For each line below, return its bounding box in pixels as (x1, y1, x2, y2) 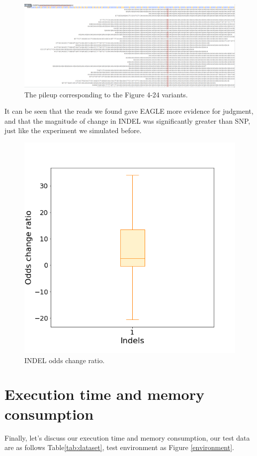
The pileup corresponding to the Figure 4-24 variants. (24, 89, 188, 99)
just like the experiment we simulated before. (4, 125, 142, 136)
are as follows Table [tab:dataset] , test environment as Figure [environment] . (4, 442, 234, 453)
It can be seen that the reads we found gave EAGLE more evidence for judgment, (4, 106, 254, 116)
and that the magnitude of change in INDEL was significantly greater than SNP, (4, 115, 251, 126)
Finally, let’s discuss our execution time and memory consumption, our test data (4, 432, 250, 443)
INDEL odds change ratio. (24, 355, 105, 365)
